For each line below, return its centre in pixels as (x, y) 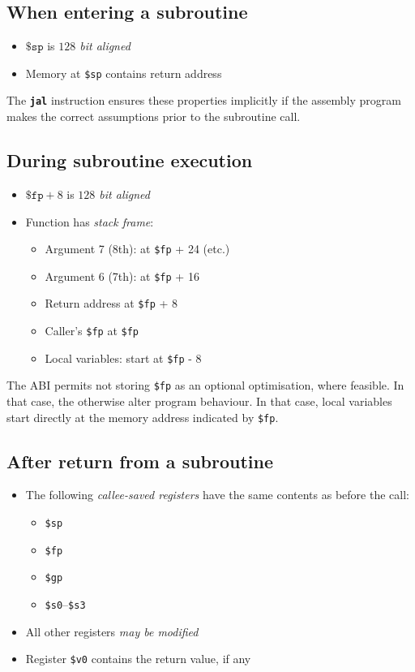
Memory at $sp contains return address (124, 73)
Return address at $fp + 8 (111, 303)
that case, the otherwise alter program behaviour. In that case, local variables (199, 401)
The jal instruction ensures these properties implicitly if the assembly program (204, 100)
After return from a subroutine (140, 461)
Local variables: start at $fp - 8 (123, 358)
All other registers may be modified (112, 631)
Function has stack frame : (90, 221)
